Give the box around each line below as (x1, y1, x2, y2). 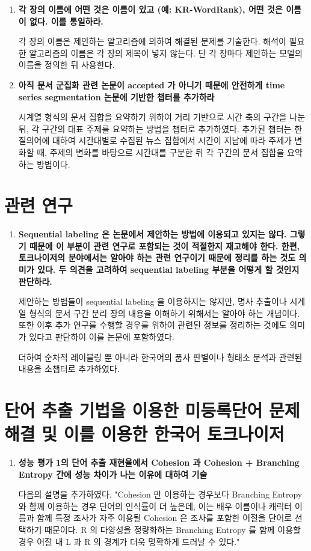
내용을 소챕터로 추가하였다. (18, 362, 120, 375)
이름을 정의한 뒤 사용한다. (18, 58, 115, 71)
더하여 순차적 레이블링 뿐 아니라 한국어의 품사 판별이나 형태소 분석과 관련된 (18, 350, 303, 363)
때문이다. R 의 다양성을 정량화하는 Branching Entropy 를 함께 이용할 (45, 523, 301, 536)
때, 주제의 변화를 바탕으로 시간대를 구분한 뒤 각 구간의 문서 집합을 (37, 145, 285, 158)
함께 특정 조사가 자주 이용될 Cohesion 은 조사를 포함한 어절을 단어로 (37, 511, 292, 524)
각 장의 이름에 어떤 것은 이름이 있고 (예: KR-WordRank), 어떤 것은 (18, 3, 283, 15)
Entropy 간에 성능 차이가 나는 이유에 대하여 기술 (18, 467, 208, 480)
